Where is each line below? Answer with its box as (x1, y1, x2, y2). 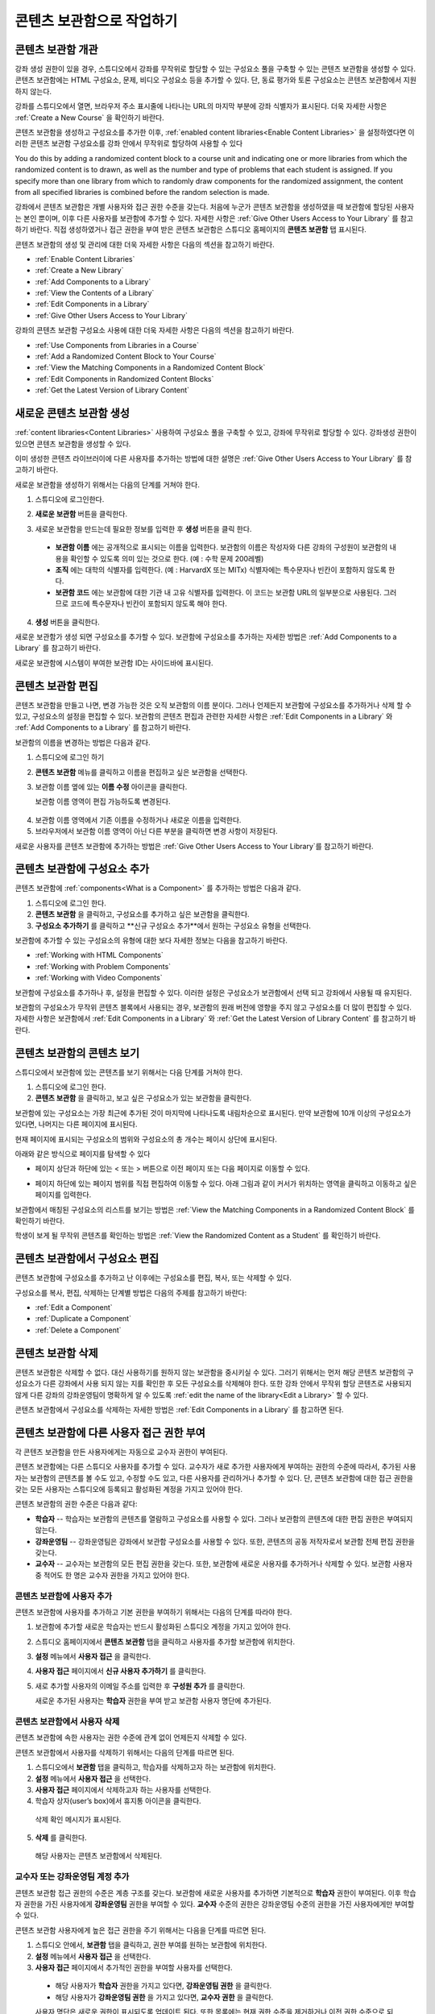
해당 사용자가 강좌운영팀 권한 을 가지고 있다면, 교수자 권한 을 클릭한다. (55, 1992, 274, 2002)
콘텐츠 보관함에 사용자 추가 (14, 1590, 113, 1602)
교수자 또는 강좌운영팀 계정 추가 (14, 1871, 130, 1883)
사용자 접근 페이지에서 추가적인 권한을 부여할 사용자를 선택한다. (35, 1962, 233, 1972)
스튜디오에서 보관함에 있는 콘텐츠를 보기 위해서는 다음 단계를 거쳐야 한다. (14, 1067, 243, 1077)
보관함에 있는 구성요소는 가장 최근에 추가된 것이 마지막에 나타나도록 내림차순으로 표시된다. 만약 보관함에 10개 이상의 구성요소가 (14, 1108, 412, 1117)
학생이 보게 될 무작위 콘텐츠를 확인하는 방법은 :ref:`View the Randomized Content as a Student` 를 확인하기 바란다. (14, 1231, 381, 1241)
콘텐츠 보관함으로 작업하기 (14, 12, 178, 30)
